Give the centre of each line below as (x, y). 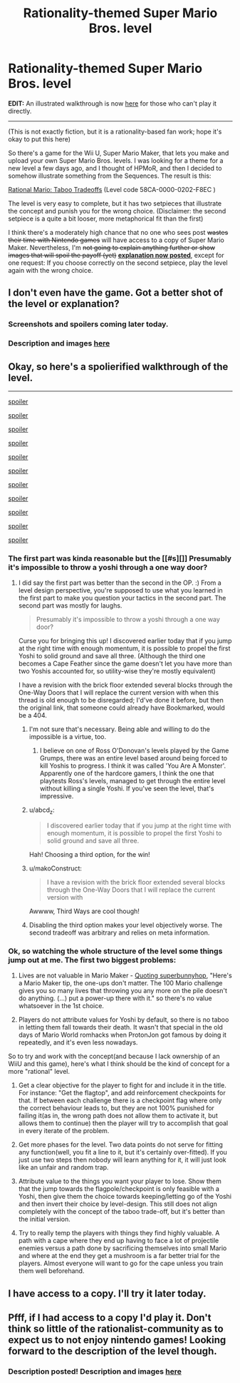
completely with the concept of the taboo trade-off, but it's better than (121, 1212)
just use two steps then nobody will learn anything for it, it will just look (122, 1160)
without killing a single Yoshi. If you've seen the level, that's (127, 789)
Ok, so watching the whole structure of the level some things (115, 951)
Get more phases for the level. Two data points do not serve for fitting (121, 1145)
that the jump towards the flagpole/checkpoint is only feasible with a (119, 1189)
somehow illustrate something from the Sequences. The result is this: (110, 176)
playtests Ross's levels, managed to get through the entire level (132, 781)
